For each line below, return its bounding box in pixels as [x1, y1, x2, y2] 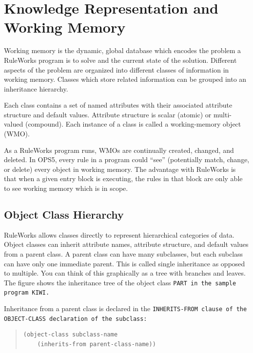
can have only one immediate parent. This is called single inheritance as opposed [4, 258, 245, 268]
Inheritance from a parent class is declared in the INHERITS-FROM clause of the [4, 303, 247, 314]
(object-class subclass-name [23, 331, 118, 338]
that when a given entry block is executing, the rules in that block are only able [4, 173, 243, 184]
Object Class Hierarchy [4, 207, 124, 222]
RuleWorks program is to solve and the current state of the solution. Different [4, 55, 237, 65]
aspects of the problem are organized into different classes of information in [4, 64, 229, 74]
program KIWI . [4, 289, 50, 297]
